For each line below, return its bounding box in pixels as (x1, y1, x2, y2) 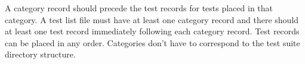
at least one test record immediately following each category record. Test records (5, 25, 300, 37)
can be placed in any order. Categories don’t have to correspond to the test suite (5, 36, 300, 49)
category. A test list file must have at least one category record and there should (5, 13, 299, 25)
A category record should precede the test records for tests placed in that (5, 2, 273, 14)
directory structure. (5, 48, 76, 60)
